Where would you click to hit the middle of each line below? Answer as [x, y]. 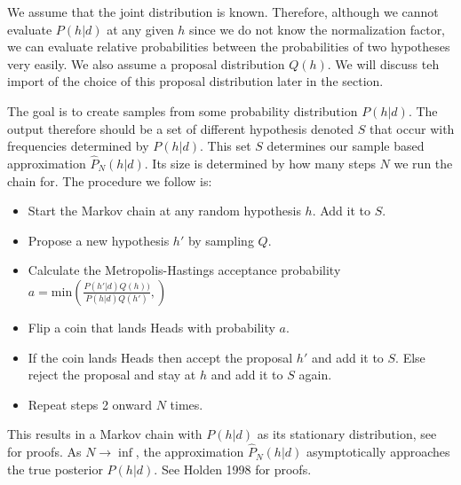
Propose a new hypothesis [99, 240]
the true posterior [55, 469]
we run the [423, 163]
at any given [140, 29]
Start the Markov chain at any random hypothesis [164, 211]
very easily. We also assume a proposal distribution [146, 63]
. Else [410, 357]
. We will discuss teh [383, 63]
